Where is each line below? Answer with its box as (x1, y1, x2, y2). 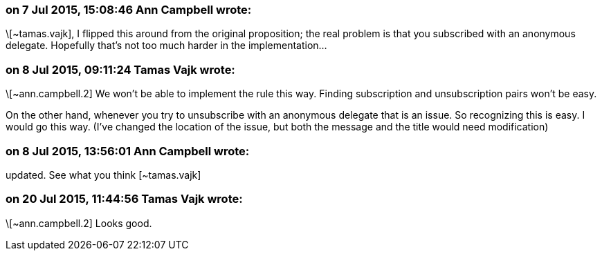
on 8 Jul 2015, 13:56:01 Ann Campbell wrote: (6, 144, 250, 158)
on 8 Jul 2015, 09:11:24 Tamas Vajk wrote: (6, 62, 235, 77)
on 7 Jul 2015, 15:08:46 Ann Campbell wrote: (6, 3, 252, 17)
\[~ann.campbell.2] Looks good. (6, 217, 152, 229)
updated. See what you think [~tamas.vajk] (6, 168, 201, 181)
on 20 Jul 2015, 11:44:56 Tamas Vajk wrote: (6, 192, 243, 206)
